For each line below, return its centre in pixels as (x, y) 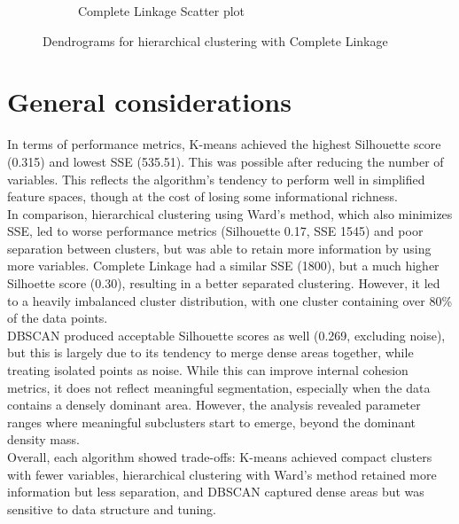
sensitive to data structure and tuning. (112, 508)
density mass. (43, 439)
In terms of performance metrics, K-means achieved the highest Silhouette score (224, 144)
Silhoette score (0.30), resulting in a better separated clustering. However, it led (224, 283)
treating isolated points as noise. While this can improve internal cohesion (208, 370)
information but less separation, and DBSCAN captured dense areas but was (216, 492)
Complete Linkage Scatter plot (162, 11)
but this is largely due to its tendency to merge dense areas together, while (210, 352)
